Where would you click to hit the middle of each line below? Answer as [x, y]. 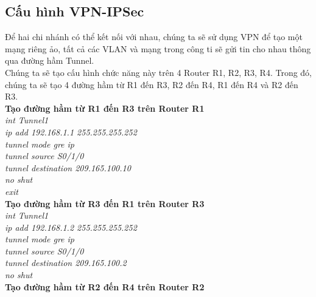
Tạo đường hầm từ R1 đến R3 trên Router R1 [105, 108]
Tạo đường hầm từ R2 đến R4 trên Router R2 [105, 286]
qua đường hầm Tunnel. [50, 60]
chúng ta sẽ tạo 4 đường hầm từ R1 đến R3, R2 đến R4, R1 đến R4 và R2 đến [152, 84]
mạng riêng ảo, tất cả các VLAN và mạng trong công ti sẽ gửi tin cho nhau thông [158, 48]
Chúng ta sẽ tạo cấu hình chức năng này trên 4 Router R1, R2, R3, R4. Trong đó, [158, 72]
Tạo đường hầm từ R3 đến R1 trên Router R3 [105, 203]
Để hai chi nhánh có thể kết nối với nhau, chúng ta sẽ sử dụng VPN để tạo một [154, 37]
